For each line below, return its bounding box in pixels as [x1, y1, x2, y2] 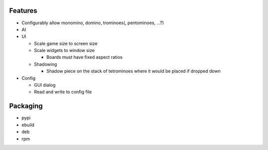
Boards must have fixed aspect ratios [46, 54, 123, 60]
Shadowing [34, 61, 57, 67]
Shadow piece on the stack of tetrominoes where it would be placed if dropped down [46, 68, 221, 74]
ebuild [21, 122, 35, 128]
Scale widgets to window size [34, 48, 95, 53]
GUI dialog [34, 82, 56, 88]
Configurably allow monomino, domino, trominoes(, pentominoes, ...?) [21, 20, 164, 26]
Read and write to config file [34, 89, 92, 95]
